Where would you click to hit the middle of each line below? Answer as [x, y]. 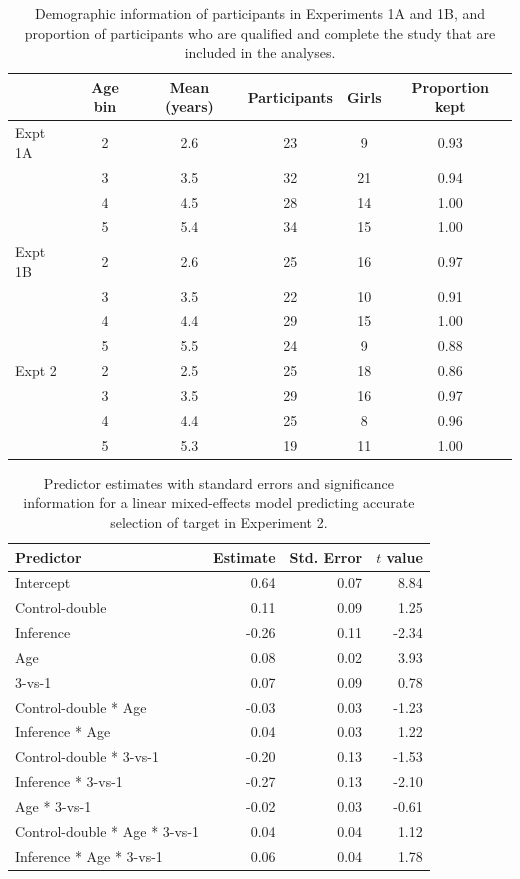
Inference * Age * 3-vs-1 [89, 855]
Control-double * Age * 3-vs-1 [107, 830]
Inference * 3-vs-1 [69, 781]
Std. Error [326, 556]
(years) [189, 106]
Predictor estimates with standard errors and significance [218, 482]
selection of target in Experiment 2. [219, 521]
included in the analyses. [260, 52]
